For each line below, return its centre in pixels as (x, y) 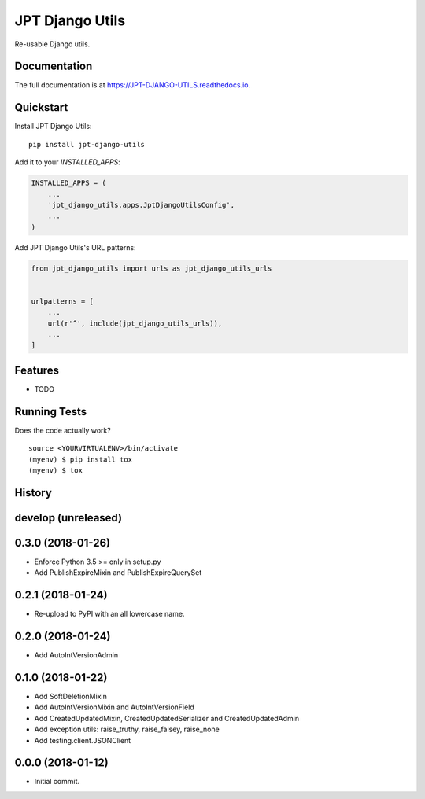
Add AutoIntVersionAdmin (76, 655)
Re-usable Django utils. (52, 44)
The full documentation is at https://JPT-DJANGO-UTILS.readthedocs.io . (133, 85)
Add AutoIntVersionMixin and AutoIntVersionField (114, 707)
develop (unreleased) (68, 518)
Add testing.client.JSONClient (83, 740)
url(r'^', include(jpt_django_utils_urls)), (135, 323)
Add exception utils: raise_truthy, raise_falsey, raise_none (127, 729)
